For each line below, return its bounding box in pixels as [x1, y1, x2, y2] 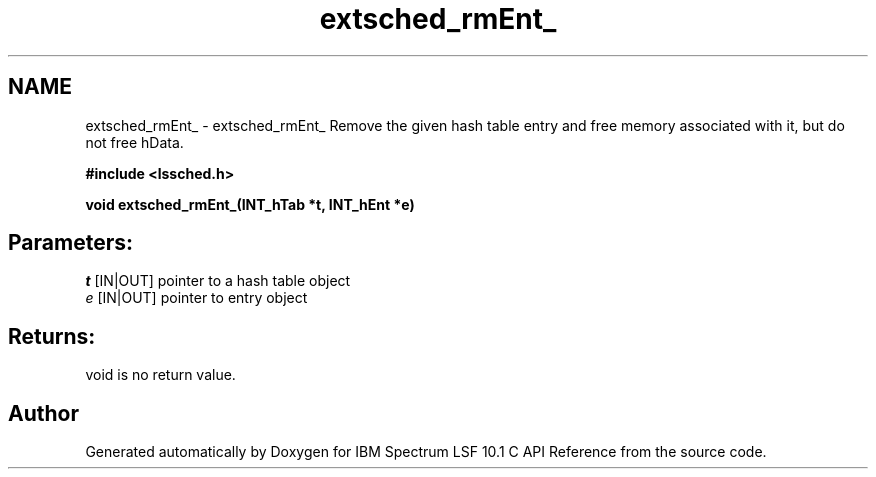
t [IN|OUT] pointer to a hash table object [85, 272, 351, 290]
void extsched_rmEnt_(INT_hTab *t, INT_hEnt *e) [85, 195, 415, 213]
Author [8, 400, 79, 426]
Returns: [8, 323, 96, 349]
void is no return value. [85, 366, 236, 384]
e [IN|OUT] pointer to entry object [85, 289, 308, 307]
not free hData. [85, 133, 184, 151]
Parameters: [8, 230, 133, 256]
